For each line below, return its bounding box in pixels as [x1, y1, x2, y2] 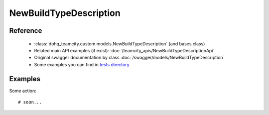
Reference [9, 26, 42, 35]
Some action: [9, 88, 37, 94]
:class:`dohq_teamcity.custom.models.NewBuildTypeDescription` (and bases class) [34, 40, 205, 47]
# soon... [18, 100, 42, 105]
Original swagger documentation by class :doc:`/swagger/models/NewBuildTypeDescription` [34, 55, 225, 61]
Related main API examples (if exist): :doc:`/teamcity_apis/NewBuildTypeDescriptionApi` [34, 47, 215, 53]
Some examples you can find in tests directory [34, 61, 130, 67]
